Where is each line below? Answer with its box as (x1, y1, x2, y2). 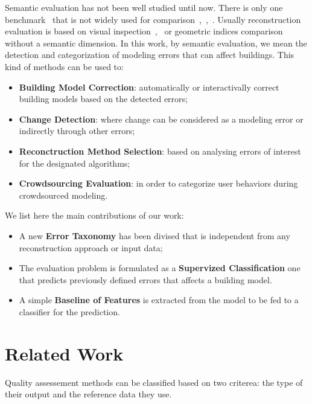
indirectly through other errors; (19, 124, 135, 137)
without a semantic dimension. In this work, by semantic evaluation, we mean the (5, 36, 307, 49)
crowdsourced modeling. (19, 188, 108, 201)
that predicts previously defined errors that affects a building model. (19, 273, 272, 286)
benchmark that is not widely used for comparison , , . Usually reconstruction (5, 13, 301, 25)
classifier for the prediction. (19, 305, 120, 318)
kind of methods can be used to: (5, 60, 124, 72)
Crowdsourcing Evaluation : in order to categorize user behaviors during (19, 177, 298, 190)
